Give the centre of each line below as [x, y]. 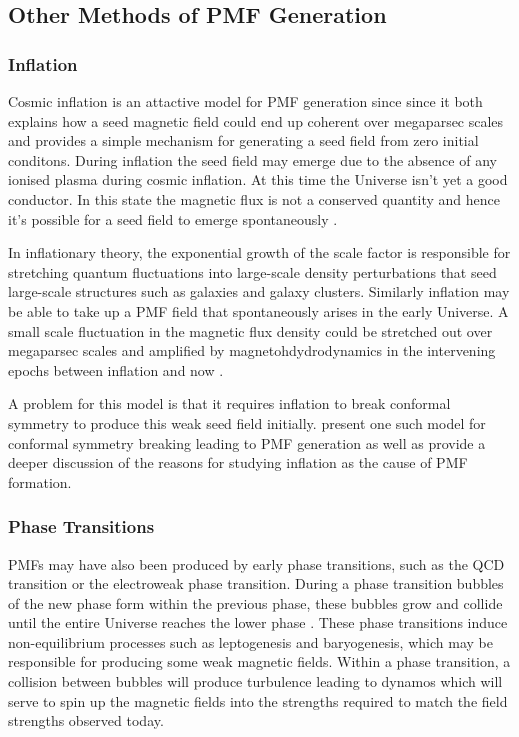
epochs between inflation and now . [116, 369]
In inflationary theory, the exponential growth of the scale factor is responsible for [259, 252]
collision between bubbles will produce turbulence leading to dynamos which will [255, 681]
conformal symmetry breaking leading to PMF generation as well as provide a [247, 442]
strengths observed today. [86, 720]
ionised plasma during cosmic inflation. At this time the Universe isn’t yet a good [258, 179]
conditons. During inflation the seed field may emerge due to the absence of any [252, 159]
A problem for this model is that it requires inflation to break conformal [229, 403]
